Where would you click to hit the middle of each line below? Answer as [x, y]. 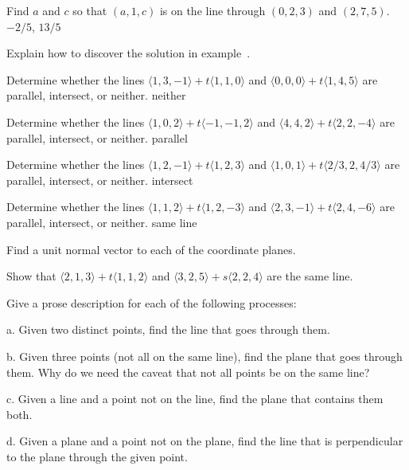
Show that [31, 276]
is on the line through [212, 10]
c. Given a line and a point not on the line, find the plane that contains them [195, 399]
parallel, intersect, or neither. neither [96, 95]
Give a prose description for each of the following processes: [152, 302]
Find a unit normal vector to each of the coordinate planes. [151, 249]
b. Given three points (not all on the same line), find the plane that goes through [204, 356]
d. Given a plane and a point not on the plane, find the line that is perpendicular [205, 441]
